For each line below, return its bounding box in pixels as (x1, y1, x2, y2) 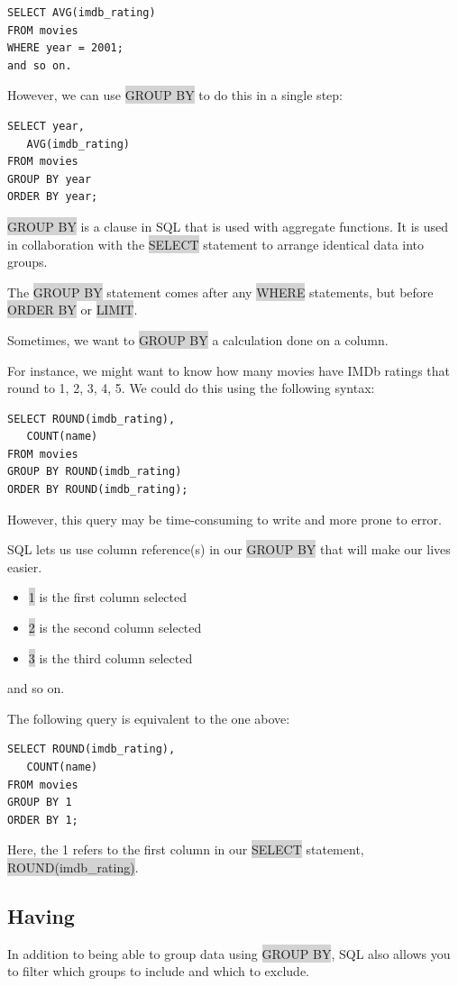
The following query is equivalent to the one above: (7, 708, 290, 727)
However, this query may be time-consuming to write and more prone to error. (7, 509, 442, 528)
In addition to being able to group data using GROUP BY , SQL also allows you (7, 944, 451, 963)
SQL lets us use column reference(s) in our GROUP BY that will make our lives (7, 540, 451, 559)
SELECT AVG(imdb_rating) (7, 6, 156, 19)
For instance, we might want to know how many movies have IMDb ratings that (7, 361, 451, 379)
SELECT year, (7, 119, 85, 132)
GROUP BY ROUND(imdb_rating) (7, 465, 182, 479)
